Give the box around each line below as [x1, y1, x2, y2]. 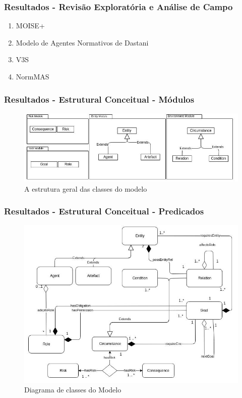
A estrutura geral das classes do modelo [24, 183, 147, 194]
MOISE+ [16, 20, 45, 31]
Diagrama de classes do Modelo [24, 384, 122, 395]
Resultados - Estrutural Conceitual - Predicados [4, 205, 204, 217]
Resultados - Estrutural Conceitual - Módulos [4, 93, 195, 105]
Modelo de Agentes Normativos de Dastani [16, 37, 149, 48]
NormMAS [16, 71, 49, 81]
